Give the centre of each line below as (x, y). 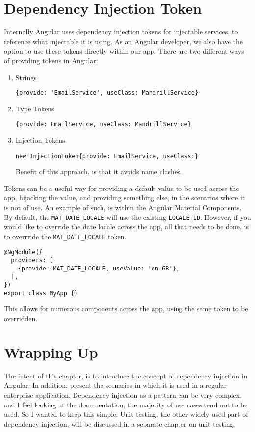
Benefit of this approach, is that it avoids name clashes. (99, 172)
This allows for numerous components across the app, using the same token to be (126, 309)
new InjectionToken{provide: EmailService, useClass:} (107, 156)
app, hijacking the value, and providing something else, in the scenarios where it (125, 198)
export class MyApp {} (41, 293)
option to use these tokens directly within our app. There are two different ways (124, 51)
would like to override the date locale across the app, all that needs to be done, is (126, 227)
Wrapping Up (51, 352)
